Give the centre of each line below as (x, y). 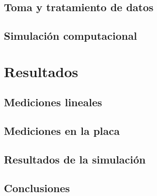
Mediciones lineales (53, 102)
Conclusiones (37, 188)
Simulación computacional (71, 36)
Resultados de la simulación (75, 159)
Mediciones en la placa (62, 131)
